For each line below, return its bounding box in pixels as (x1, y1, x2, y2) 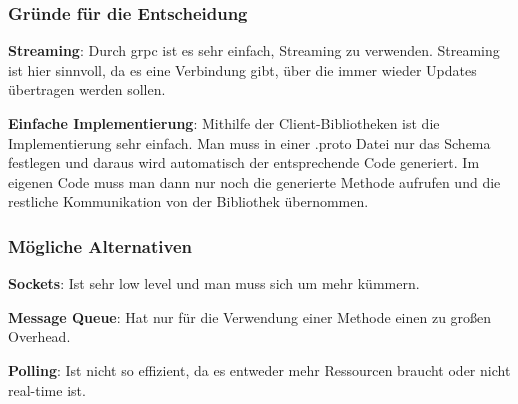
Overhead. (8, 326, 71, 347)
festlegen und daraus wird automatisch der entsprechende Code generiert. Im (8, 152, 480, 173)
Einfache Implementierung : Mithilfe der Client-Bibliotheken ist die (8, 113, 440, 133)
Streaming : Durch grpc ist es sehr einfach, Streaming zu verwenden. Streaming (8, 40, 500, 61)
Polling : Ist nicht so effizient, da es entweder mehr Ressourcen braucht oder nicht (8, 359, 511, 380)
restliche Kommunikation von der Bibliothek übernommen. (8, 191, 369, 212)
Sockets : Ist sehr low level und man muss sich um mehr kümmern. (8, 273, 420, 294)
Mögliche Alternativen (8, 233, 193, 258)
